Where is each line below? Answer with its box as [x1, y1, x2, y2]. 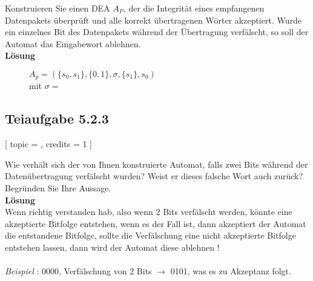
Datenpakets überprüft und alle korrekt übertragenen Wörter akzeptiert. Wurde [5, 13, 301, 26]
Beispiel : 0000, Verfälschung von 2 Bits [5, 265, 152, 277]
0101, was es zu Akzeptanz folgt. [170, 265, 291, 277]
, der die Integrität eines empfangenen [123, 2, 265, 14]
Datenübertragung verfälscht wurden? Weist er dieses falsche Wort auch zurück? [5, 170, 303, 182]
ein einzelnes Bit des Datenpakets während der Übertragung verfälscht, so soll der [5, 25, 309, 38]
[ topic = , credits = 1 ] [5, 137, 92, 150]
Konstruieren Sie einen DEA [5, 2, 110, 14]
